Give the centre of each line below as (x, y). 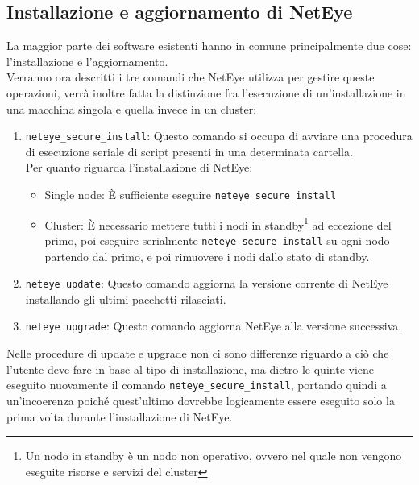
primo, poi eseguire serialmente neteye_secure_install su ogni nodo (217, 240)
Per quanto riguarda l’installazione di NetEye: (139, 167)
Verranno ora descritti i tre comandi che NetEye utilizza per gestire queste (191, 77)
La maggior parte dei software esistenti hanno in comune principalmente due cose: (209, 46)
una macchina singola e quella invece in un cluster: (132, 108)
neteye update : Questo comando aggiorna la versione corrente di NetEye (207, 283)
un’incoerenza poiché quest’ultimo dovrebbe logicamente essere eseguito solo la (201, 400)
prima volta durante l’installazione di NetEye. (120, 416)
